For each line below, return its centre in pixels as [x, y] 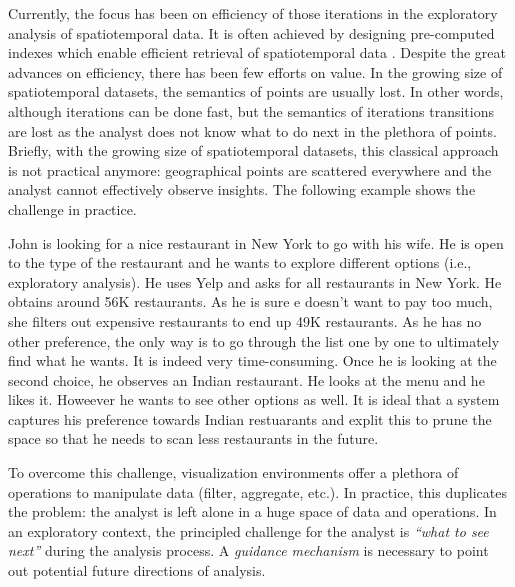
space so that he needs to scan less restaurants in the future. [193, 438]
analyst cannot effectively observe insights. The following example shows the [242, 189]
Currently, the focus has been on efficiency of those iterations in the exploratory [253, 13]
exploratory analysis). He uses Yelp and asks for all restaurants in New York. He [255, 281]
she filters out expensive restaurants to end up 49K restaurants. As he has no [245, 320]
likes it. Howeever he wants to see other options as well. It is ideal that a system [254, 399]
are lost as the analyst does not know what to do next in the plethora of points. [252, 130]
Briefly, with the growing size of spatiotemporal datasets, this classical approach [253, 150]
